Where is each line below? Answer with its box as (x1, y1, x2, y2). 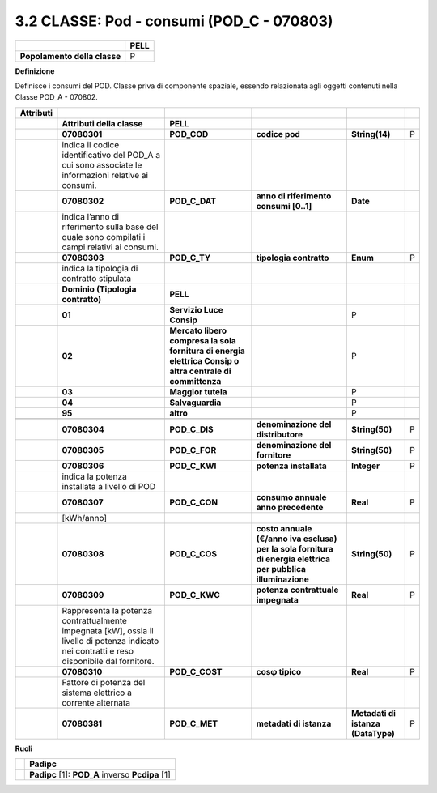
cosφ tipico (256, 666, 302, 677)
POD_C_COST (169, 666, 223, 677)
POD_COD (169, 128, 209, 139)
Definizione (15, 66, 55, 76)
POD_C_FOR (169, 444, 217, 455)
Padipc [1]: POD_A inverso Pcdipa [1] (29, 770, 172, 781)
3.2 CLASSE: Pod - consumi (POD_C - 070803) (15, 12, 333, 30)
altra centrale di (169, 365, 231, 377)
